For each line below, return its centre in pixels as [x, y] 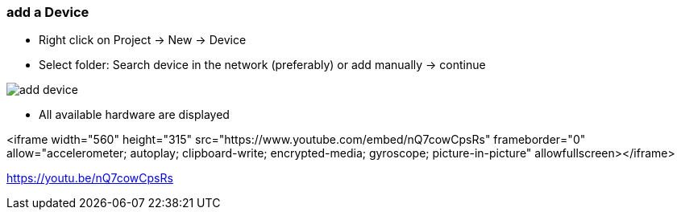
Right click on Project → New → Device [143, 40]
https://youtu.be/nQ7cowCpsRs [90, 178]
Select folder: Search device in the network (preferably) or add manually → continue [262, 65]
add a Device [48, 12]
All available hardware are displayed [134, 115]
